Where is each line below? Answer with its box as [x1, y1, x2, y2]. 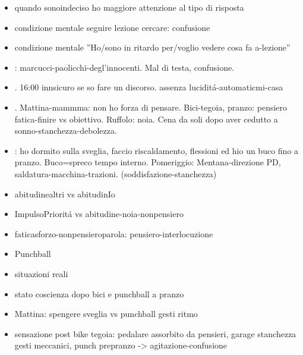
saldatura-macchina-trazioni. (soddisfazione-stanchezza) [14, 167, 217, 180]
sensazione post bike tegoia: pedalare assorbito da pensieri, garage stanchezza [14, 327, 296, 340]
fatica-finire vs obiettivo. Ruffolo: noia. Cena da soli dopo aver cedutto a [14, 112, 278, 125]
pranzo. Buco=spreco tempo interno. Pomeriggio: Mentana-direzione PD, [14, 156, 281, 168]
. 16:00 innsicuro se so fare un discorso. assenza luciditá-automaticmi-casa [14, 81, 283, 93]
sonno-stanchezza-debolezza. [14, 124, 117, 137]
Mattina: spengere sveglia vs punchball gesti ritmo [14, 307, 198, 320]
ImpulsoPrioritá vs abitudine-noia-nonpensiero [14, 208, 184, 220]
